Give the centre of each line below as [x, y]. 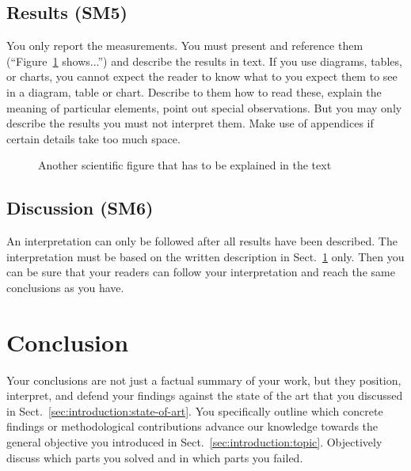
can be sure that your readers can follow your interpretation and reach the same [201, 272]
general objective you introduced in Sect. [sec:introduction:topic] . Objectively [194, 442]
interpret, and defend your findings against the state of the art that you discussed [205, 395]
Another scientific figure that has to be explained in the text [185, 165]
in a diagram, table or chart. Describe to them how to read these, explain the [194, 91]
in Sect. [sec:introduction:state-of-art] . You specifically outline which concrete [195, 410]
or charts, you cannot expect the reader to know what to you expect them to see [202, 76]
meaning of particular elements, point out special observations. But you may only [204, 107]
